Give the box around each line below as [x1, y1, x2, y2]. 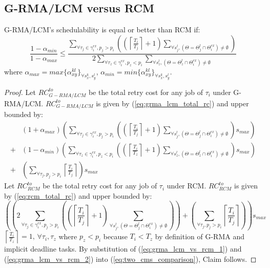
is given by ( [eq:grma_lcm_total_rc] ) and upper [96, 98, 249, 108]
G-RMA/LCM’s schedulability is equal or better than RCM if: [4, 24, 200, 35]
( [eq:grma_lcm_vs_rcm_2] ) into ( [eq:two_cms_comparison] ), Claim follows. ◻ [4, 253, 257, 264]
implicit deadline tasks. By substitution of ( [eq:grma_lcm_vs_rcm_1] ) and [4, 243, 242, 254]
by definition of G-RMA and [155, 231, 244, 241]
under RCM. [167, 180, 206, 191]
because [103, 231, 128, 241]
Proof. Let [4, 86, 36, 97]
